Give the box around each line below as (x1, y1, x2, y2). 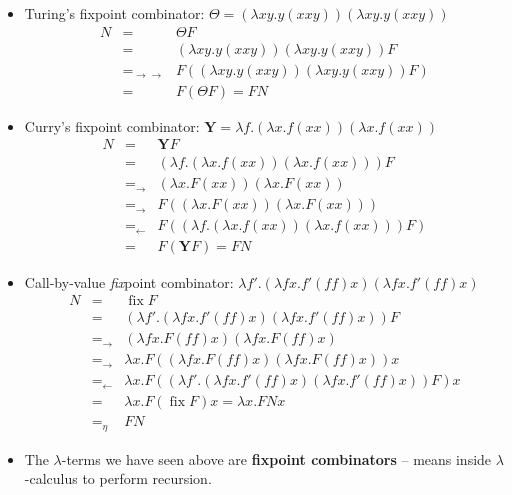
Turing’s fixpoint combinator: (24, 3, 205, 23)
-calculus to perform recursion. (24, 468, 212, 489)
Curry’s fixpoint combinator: (24, 115, 200, 136)
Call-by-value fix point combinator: (24, 271, 234, 292)
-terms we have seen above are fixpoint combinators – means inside (61, 448, 492, 469)
